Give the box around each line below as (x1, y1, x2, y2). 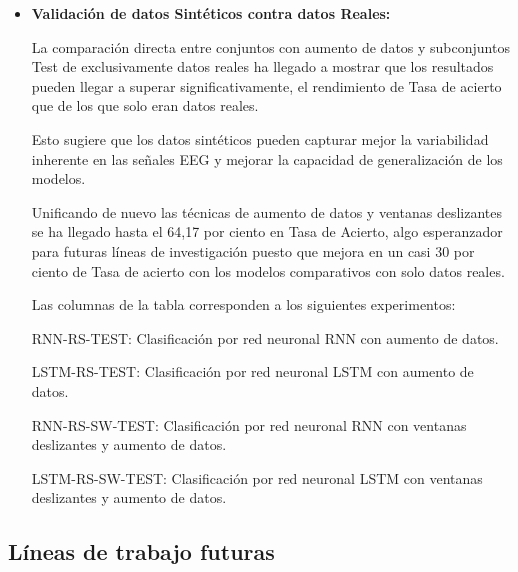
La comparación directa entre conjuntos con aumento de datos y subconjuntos (31, 36, 510, 57)
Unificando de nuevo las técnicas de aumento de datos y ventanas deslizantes (31, 201, 502, 222)
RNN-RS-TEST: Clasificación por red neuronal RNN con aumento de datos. (31, 327, 499, 348)
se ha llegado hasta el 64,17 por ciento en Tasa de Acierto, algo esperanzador (31, 221, 503, 242)
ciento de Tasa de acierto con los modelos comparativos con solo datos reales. (31, 260, 505, 281)
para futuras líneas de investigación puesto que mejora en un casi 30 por (31, 240, 475, 261)
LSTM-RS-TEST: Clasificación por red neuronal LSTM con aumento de (31, 361, 474, 382)
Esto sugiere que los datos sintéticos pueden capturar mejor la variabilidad (31, 128, 489, 149)
